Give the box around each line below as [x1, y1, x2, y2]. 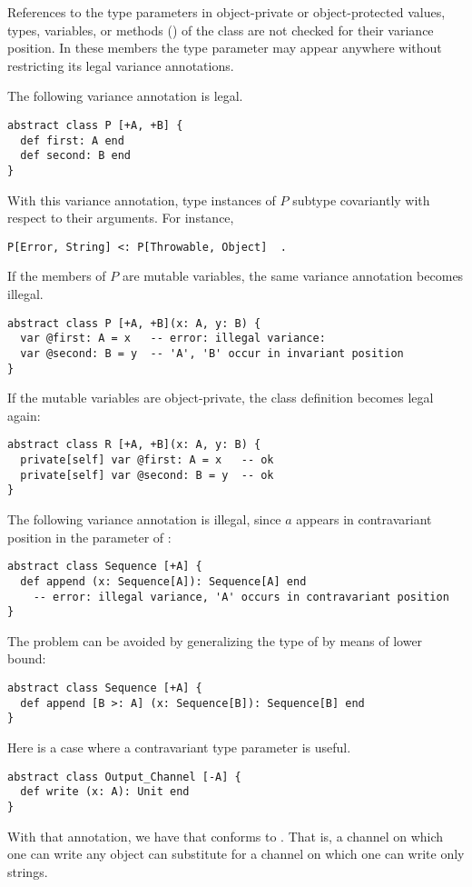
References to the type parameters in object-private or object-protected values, [7, 3, 446, 21]
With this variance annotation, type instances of [7, 190, 276, 209]
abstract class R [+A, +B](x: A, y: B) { [7, 438, 261, 452]
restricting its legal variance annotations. [7, 55, 234, 75]
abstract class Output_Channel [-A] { [7, 770, 241, 783]
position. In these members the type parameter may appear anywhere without [7, 38, 442, 57]
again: [7, 405, 41, 424]
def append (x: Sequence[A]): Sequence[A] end [20, 574, 307, 588]
